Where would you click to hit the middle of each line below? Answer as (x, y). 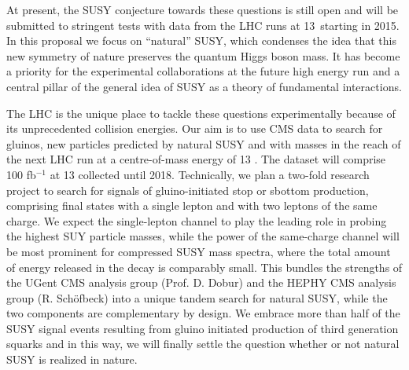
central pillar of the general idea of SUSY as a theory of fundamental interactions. (204, 86)
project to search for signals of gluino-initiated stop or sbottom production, (188, 190)
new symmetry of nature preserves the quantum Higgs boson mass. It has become (203, 55)
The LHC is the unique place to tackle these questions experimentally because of (201, 113)
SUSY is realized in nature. (72, 359)
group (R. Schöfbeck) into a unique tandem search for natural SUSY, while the (197, 297)
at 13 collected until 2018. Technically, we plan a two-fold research (210, 174)
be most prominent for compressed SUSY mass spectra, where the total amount (199, 251)
